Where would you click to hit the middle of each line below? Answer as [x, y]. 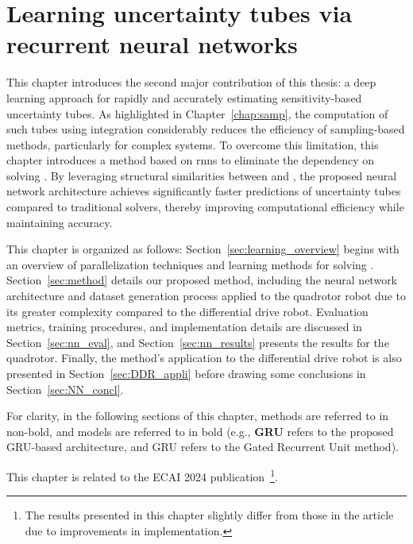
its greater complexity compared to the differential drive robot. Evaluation [187, 311]
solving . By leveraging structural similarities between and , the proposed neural [202, 175]
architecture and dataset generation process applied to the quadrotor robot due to [206, 296]
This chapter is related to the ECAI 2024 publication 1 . [142, 475]
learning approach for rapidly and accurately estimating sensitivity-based [184, 97]
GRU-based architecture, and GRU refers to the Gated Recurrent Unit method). [203, 447]
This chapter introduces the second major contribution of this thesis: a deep [191, 82]
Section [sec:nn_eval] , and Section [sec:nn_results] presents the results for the [198, 342]
